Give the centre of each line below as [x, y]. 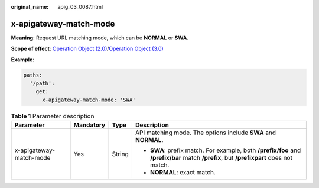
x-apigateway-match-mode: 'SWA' [89, 100]
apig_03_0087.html [80, 7]
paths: [33, 75]
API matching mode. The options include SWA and [206, 133]
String [121, 154]
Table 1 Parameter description [53, 116]
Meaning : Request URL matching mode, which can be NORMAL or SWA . [100, 38]
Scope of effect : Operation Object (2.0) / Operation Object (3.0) [87, 49]
